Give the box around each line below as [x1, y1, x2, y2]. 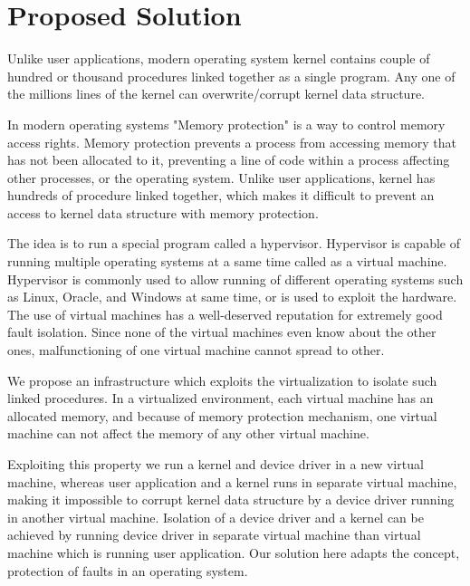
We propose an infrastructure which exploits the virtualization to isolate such [7, 370, 437, 389]
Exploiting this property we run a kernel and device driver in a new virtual [7, 455, 424, 473]
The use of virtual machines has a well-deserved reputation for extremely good [7, 304, 443, 323]
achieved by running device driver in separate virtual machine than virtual [7, 525, 421, 544]
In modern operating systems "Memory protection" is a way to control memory [7, 114, 446, 133]
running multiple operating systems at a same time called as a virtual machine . [7, 252, 447, 271]
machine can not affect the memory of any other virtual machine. [7, 424, 369, 443]
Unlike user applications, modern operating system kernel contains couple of [7, 49, 430, 68]
